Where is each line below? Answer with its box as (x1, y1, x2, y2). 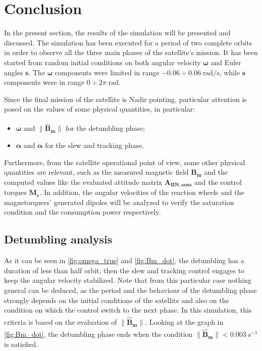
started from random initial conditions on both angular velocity (4, 57, 201, 67)
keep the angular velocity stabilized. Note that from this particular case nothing (4, 275, 252, 285)
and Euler (211, 57, 241, 67)
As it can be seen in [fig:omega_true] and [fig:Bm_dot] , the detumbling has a (4, 255, 244, 266)
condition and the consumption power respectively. (4, 207, 161, 217)
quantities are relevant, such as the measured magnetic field (4, 167, 189, 177)
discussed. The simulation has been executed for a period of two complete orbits (4, 37, 252, 47)
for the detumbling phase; (65, 123, 145, 133)
